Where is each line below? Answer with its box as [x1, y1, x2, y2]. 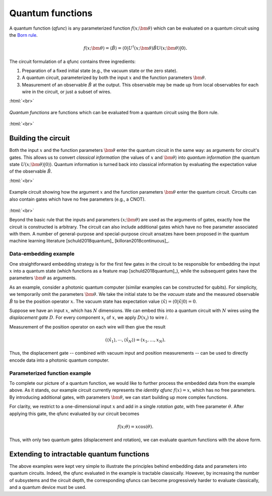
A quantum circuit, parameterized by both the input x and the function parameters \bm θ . [22, 74, 207, 80]
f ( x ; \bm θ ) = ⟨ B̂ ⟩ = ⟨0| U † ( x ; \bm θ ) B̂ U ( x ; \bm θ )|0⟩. [83, 44, 187, 51]
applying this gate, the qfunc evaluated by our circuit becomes [9, 410, 140, 417]
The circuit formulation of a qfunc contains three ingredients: [9, 58, 136, 64]
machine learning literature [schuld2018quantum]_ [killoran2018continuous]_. [9, 238, 170, 244]
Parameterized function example [9, 370, 92, 377]
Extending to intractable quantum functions [9, 450, 150, 458]
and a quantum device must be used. [9, 484, 87, 490]
